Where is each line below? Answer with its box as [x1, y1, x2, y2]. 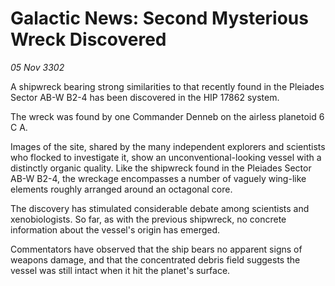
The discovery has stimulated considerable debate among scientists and [10, 202, 310, 214]
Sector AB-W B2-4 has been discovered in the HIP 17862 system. [10, 91, 280, 103]
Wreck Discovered [10, 28, 167, 51]
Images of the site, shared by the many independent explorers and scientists [10, 140, 326, 152]
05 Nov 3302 [10, 61, 65, 73]
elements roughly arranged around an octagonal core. [10, 183, 233, 195]
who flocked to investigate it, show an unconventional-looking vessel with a [10, 151, 322, 163]
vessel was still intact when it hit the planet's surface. [10, 264, 231, 276]
